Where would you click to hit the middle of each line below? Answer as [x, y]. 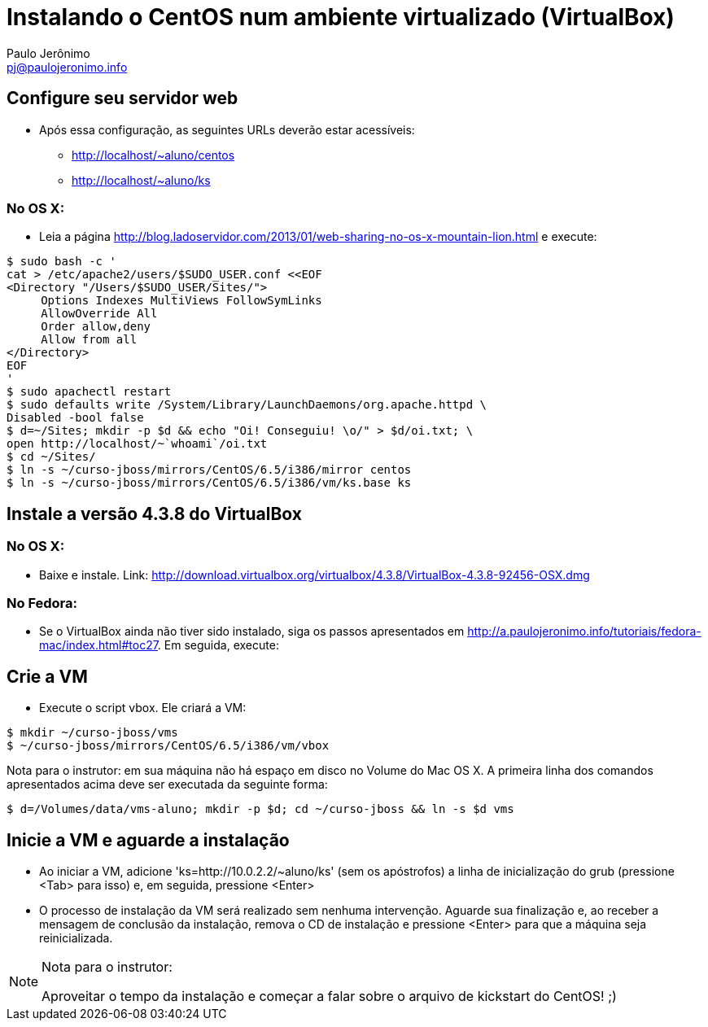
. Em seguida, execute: [218, 645]
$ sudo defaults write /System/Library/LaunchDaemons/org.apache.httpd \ [247, 405]
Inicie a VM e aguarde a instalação [148, 840]
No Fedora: [42, 603]
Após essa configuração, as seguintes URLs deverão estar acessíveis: [227, 129]
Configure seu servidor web [122, 98]
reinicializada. [76, 938]
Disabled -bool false [75, 418]
